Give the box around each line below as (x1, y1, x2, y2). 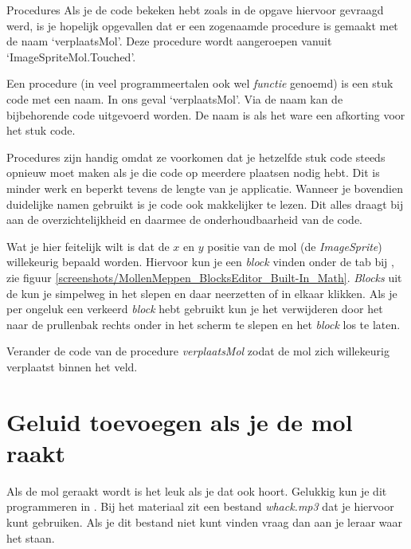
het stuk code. (6, 122, 76, 139)
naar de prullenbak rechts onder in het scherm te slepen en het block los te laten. (6, 316, 401, 332)
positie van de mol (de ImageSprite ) (207, 237, 382, 254)
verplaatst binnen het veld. (6, 358, 138, 374)
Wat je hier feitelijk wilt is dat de (6, 237, 170, 254)
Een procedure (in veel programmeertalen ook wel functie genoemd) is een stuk (6, 75, 393, 92)
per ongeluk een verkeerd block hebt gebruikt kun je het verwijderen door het (6, 300, 383, 317)
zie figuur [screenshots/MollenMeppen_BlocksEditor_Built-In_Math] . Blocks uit (6, 269, 402, 285)
